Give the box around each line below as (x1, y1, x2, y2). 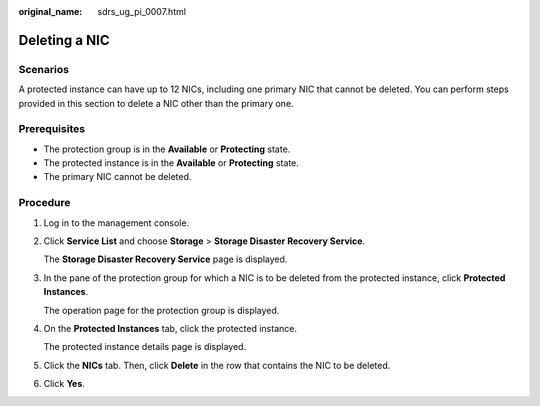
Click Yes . (43, 378, 85, 390)
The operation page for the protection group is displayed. (43, 304, 280, 316)
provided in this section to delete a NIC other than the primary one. (18, 97, 294, 109)
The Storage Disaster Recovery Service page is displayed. (43, 253, 288, 265)
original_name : (18, 6, 83, 17)
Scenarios (18, 62, 70, 76)
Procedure (18, 196, 71, 210)
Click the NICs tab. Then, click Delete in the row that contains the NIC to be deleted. (43, 359, 391, 371)
